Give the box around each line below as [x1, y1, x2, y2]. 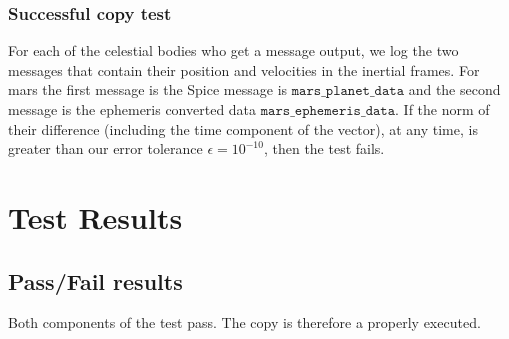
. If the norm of [395, 99, 490, 119]
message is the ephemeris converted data [8, 99, 257, 119]
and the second [408, 79, 501, 100]
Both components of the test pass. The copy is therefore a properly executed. [8, 312, 481, 333]
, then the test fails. [263, 138, 385, 159]
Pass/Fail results [8, 265, 183, 296]
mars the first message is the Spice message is [8, 79, 288, 100]
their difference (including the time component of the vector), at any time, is [8, 118, 478, 139]
